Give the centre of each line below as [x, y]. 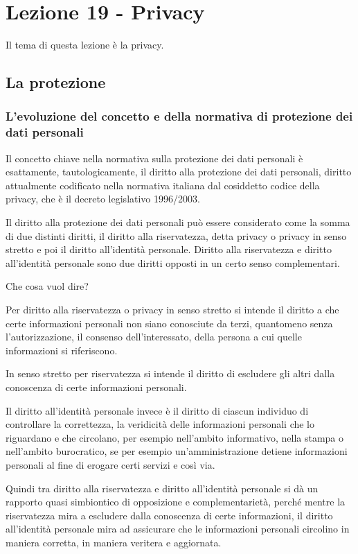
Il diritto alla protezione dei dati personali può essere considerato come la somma [178, 222]
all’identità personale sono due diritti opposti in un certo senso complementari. [173, 262]
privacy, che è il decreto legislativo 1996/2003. [103, 199]
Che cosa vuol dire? [47, 286]
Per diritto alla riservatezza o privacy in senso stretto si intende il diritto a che [172, 309]
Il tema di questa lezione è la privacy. [85, 45]
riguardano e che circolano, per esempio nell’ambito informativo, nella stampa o [175, 437]
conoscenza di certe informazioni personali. [96, 387]
